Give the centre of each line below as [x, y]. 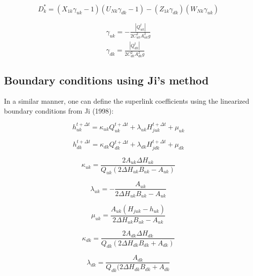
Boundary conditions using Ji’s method [106, 80]
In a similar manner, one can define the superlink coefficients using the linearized [127, 100]
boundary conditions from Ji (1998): [59, 110]
